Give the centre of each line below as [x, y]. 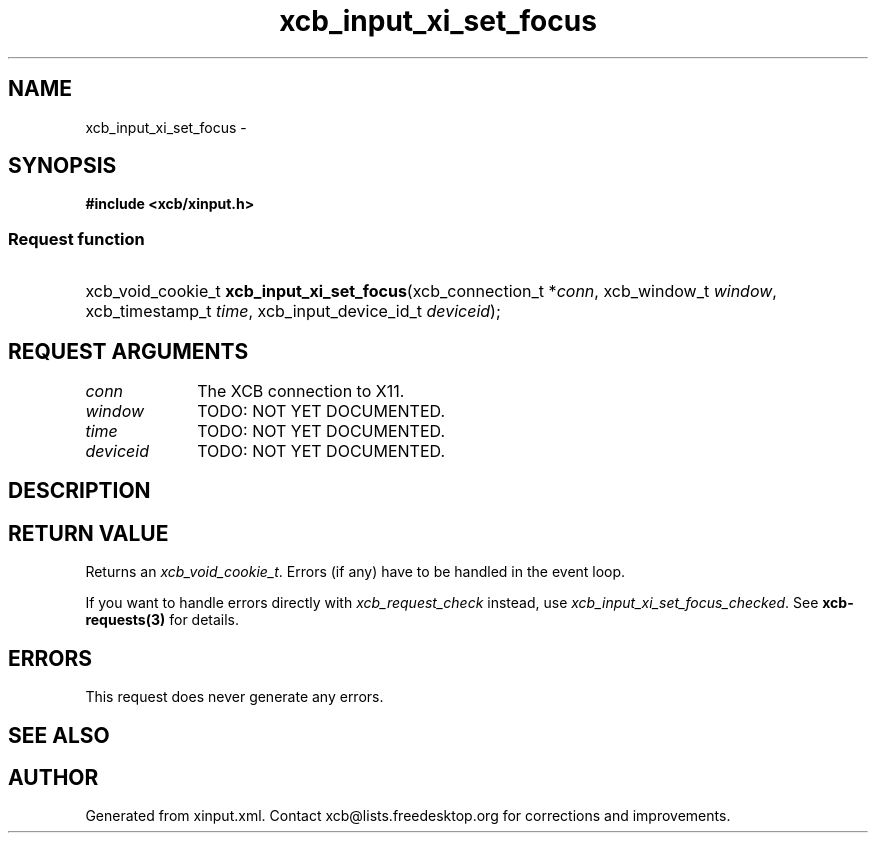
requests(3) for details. [162, 620]
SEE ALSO [59, 735]
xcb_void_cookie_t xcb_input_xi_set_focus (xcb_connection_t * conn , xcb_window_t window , [431, 291]
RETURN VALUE [88, 533]
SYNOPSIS [62, 166]
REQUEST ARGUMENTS [128, 351]
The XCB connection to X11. [301, 391]
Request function [76, 238]
